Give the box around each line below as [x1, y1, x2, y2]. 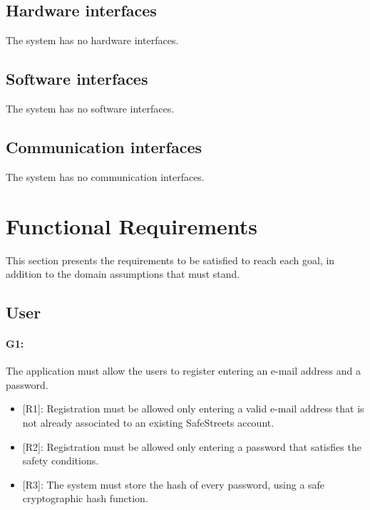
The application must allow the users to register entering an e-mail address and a [6, 363, 361, 378]
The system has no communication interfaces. [6, 169, 205, 184]
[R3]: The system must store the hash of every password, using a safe [22, 477, 325, 491]
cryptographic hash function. [22, 491, 148, 506]
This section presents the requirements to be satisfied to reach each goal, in [6, 252, 335, 267]
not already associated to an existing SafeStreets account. [22, 415, 274, 430]
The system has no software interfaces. [6, 101, 175, 115]
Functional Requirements [6, 211, 257, 240]
